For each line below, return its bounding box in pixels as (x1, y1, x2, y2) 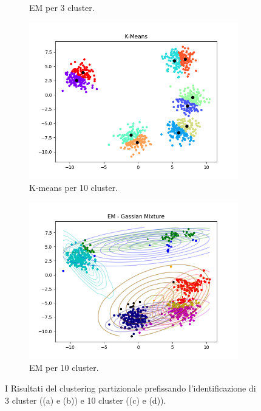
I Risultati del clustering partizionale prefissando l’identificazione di (5, 381, 256, 394)
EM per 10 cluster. (29, 361, 99, 374)
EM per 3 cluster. (29, 1, 95, 13)
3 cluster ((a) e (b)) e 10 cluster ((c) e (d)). (5, 393, 166, 406)
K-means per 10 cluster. (29, 181, 118, 194)
